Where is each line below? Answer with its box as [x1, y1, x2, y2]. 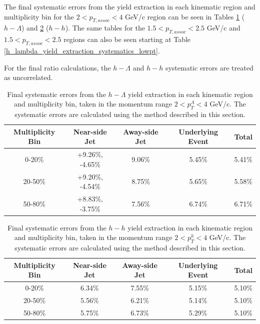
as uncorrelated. [4, 72, 53, 82]
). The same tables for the [65, 22, 145, 33]
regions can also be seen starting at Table [63, 34, 191, 44]
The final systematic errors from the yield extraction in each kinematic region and [4, 1, 255, 11]
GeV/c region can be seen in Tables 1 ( [125, 11, 245, 21]
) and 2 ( [21, 22, 49, 33]
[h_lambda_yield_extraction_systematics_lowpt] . [4, 45, 160, 55]
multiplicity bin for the [4, 11, 74, 21]
